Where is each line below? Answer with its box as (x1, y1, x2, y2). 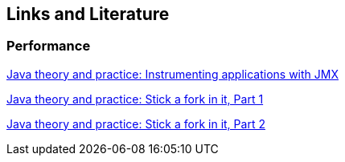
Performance (6, 38, 91, 55)
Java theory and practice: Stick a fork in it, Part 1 (6, 91, 264, 106)
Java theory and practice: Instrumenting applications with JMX (6, 67, 339, 81)
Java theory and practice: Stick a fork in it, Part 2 (6, 116, 265, 131)
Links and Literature (6, 4, 170, 24)
